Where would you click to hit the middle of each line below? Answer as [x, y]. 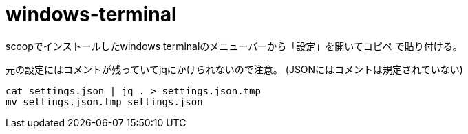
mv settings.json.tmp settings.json [104, 102]
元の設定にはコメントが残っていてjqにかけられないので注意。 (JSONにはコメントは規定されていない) [234, 69]
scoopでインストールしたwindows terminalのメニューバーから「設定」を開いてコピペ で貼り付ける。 [234, 46]
